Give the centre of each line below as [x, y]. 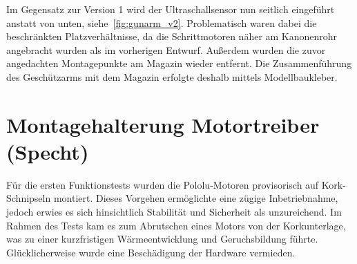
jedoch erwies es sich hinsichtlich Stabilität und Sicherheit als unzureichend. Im [174, 212]
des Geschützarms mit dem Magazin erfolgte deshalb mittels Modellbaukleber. [172, 76]
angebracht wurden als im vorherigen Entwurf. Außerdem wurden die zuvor [166, 49]
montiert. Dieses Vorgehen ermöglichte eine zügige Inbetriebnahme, [196, 198]
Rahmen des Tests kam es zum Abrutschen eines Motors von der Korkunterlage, [176, 225]
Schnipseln [29, 198]
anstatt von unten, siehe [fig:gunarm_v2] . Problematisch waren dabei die [162, 22]
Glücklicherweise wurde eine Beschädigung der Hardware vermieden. [151, 252]
